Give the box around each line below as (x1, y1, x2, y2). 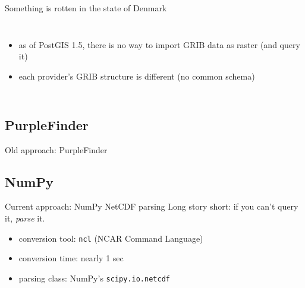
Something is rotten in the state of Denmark (5, 2, 167, 14)
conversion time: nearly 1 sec (18, 252, 124, 264)
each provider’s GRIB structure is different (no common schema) (18, 69, 255, 82)
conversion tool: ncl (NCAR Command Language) (18, 232, 203, 244)
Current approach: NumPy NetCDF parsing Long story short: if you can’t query (5, 200, 298, 213)
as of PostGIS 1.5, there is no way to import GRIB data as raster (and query (18, 38, 300, 50)
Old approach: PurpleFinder (5, 143, 108, 156)
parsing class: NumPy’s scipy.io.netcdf (18, 271, 170, 284)
